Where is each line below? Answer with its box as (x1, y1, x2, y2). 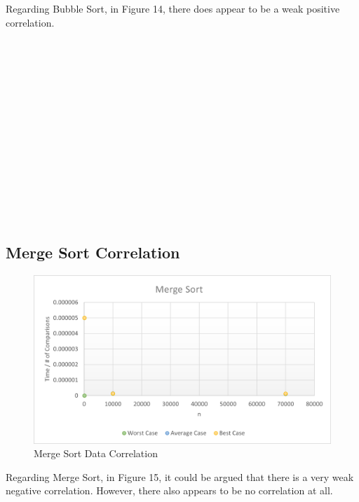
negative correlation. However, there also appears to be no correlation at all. (6, 483, 333, 498)
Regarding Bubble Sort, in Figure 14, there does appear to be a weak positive (6, 1, 340, 15)
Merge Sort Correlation (6, 241, 180, 263)
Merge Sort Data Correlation (34, 446, 158, 461)
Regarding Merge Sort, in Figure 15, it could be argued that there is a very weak (6, 469, 354, 484)
